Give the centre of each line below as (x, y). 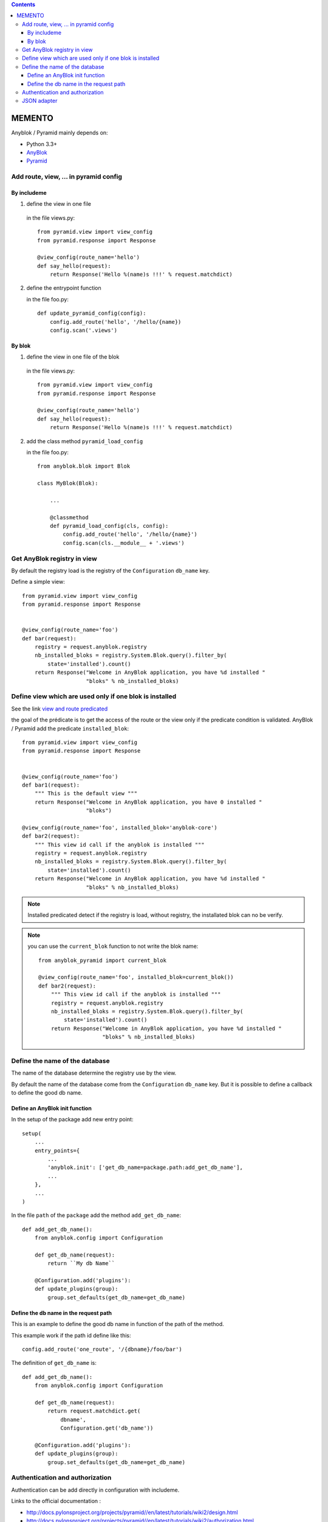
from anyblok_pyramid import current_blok (103, 960)
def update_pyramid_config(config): (92, 313)
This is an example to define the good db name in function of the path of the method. (118, 1324)
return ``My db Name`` (81, 1264)
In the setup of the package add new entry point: (72, 1120)
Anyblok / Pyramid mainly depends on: (60, 133)
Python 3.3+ (42, 144)
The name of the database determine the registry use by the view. (94, 1073)
